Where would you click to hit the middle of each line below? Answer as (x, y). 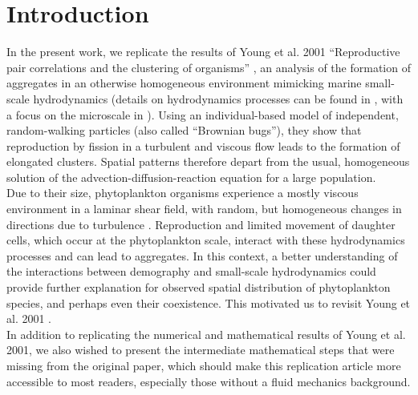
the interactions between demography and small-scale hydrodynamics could (191, 271)
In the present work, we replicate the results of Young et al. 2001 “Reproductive (203, 52)
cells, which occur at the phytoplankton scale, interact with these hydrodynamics (206, 240)
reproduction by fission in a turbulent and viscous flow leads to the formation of (203, 145)
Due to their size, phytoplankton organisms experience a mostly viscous (183, 193)
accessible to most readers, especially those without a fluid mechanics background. (209, 381)
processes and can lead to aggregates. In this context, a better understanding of (202, 255)
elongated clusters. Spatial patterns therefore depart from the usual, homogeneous (208, 161)
